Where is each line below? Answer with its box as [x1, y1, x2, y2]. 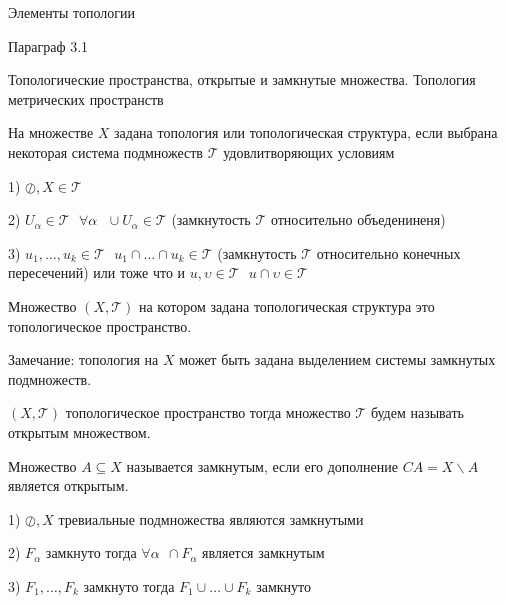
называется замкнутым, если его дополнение [126, 455, 399, 476]
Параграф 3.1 [8, 35, 89, 56]
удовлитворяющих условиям [223, 141, 395, 162]
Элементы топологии [8, 2, 135, 22]
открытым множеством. [8, 421, 151, 442]
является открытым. [8, 475, 129, 496]
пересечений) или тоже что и [8, 262, 186, 283]
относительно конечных [316, 242, 461, 263]
